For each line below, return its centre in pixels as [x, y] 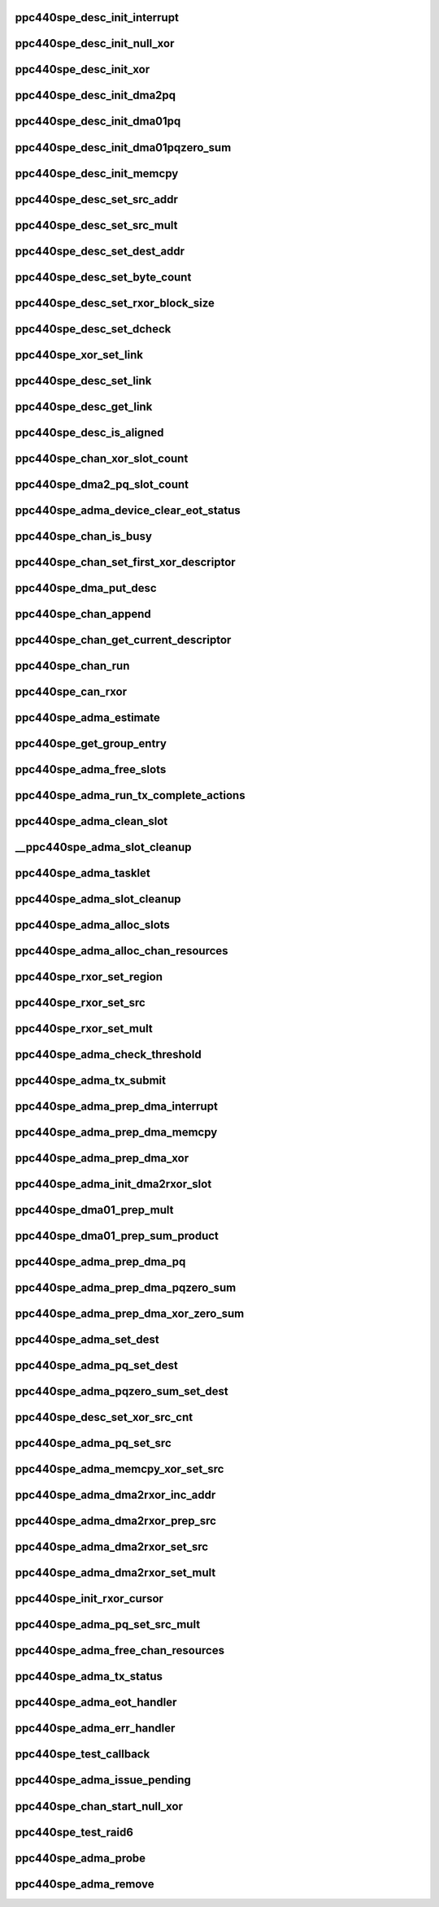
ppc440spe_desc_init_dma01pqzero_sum [123, 148]
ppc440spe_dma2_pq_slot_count [102, 484]
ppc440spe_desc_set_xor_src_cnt [104, 1417]
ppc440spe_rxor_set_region [89, 977]
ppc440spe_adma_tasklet [83, 873]
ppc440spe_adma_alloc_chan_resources [122, 951]
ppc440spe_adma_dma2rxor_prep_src [116, 1521]
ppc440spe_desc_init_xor [83, 70]
